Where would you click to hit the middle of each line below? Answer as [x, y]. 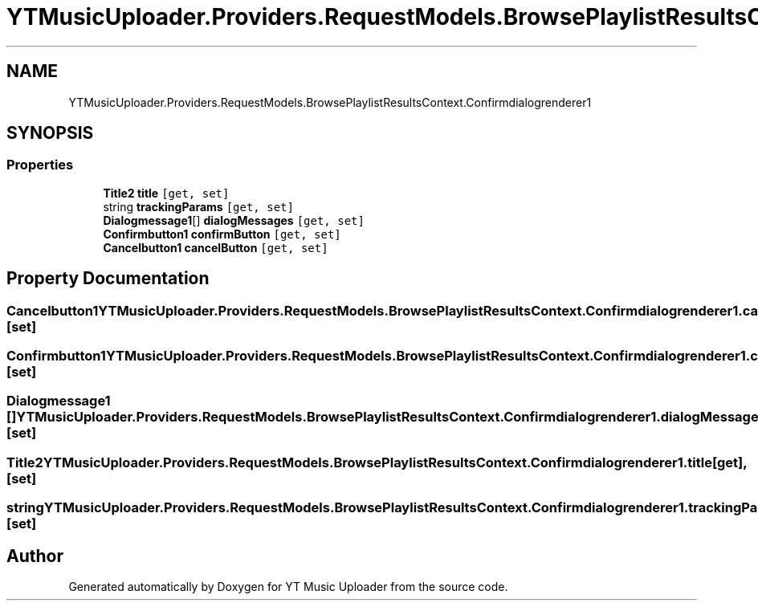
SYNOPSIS [50, 133]
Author [35, 556]
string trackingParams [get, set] [198, 206]
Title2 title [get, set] [166, 193]
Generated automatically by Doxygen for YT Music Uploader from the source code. [288, 587]
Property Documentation [108, 279]
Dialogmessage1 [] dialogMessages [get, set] [234, 220]
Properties [40, 165]
